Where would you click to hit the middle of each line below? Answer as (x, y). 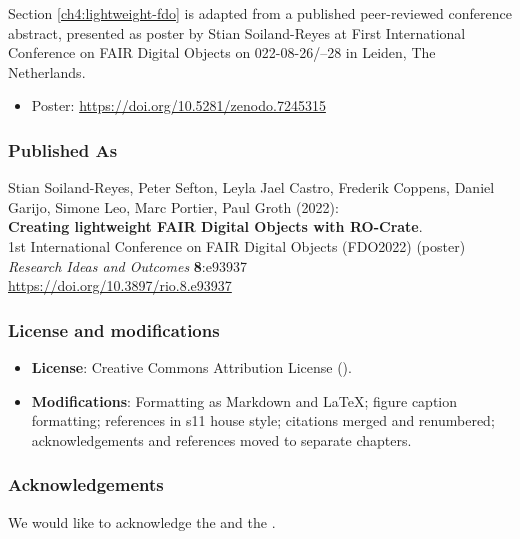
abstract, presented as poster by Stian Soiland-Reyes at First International (237, 32)
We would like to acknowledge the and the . (142, 521)
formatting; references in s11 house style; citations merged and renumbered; (263, 420)
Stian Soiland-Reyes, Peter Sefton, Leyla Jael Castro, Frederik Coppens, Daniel (251, 187)
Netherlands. (47, 71)
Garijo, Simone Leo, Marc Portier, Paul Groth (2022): (173, 206)
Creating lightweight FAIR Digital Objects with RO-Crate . (215, 226)
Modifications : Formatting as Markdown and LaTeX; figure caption (244, 400)
